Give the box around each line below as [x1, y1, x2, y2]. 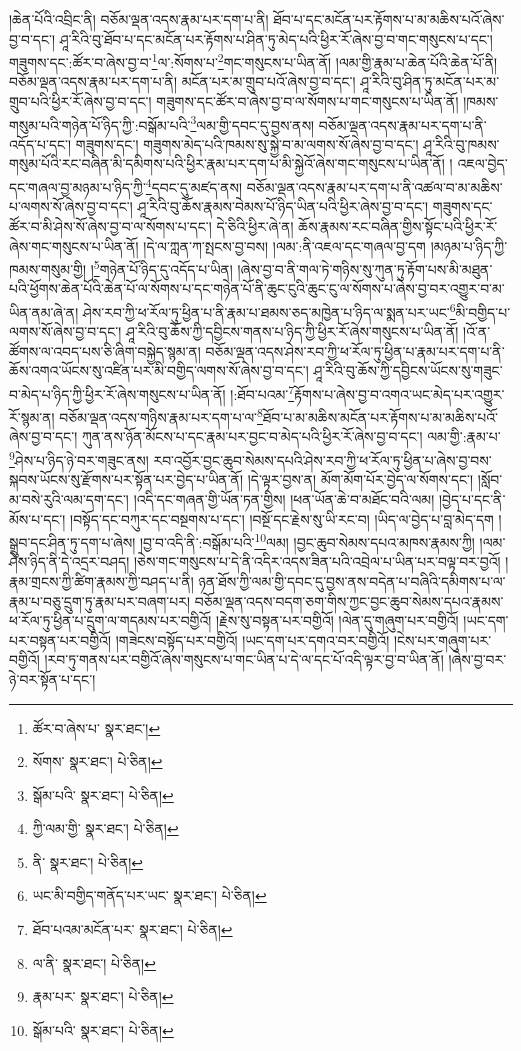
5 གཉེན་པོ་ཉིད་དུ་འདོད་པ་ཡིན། [93, 256, 233, 279]
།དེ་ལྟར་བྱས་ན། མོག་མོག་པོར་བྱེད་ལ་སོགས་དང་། [247, 469, 474, 490]
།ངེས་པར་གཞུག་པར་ [393, 629, 492, 650]
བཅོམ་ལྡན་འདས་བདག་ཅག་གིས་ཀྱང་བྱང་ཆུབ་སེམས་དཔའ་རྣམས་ [194, 590, 504, 611]
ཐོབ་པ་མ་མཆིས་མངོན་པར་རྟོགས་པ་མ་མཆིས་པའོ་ [262, 406, 499, 427]
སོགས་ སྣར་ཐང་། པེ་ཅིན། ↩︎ [32, 751, 163, 772]
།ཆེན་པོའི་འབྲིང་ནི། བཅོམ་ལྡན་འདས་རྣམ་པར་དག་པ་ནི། [9, 9, 269, 29]
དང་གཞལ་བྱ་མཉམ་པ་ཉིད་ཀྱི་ [9, 176, 146, 197]
